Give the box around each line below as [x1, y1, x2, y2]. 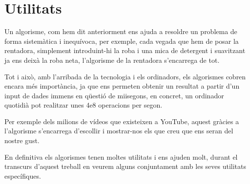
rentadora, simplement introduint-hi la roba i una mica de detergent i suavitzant [4, 45, 246, 55]
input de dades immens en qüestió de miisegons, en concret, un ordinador [4, 90, 224, 100]
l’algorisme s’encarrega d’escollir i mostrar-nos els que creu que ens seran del [4, 126, 233, 136]
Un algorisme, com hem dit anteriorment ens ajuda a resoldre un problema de [4, 26, 237, 37]
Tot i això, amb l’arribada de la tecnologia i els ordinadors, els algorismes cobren [4, 71, 246, 81]
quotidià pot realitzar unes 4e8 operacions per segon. [4, 100, 163, 110]
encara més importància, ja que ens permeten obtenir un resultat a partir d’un [4, 81, 240, 91]
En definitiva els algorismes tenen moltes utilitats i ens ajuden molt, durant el [4, 151, 238, 162]
